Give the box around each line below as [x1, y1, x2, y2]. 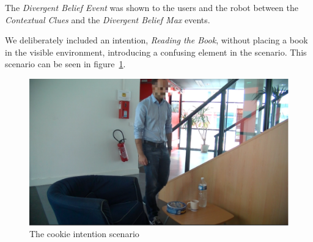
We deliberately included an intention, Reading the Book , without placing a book [5, 34, 308, 46]
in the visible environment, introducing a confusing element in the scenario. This [5, 45, 307, 58]
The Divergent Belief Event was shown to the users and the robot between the [5, 1, 298, 13]
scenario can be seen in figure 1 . [5, 57, 126, 70]
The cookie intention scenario [29, 227, 139, 240]
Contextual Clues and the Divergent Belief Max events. [5, 13, 210, 26]
